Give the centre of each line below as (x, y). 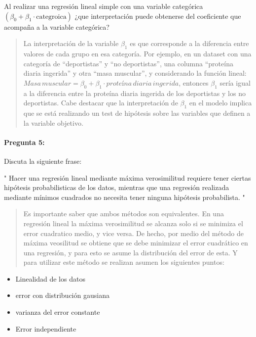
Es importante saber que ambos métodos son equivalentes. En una (124, 214)
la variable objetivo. (53, 122)
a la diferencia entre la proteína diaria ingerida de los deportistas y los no (134, 93)
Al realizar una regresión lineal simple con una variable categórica (104, 6)
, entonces (194, 82)
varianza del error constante (58, 312)
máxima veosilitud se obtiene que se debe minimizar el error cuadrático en (136, 243)
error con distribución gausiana (62, 295)
